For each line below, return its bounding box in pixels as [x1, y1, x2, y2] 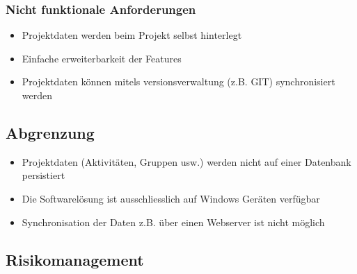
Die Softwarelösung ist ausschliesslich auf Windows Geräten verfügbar [22, 191, 320, 205]
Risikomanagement [6, 248, 144, 270]
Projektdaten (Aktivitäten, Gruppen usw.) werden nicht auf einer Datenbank [22, 154, 351, 169]
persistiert [22, 168, 65, 182]
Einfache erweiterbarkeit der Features [22, 51, 182, 65]
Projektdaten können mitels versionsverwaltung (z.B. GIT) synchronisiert [22, 74, 335, 89]
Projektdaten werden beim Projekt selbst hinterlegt [22, 28, 242, 42]
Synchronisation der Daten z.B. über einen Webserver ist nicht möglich [22, 214, 325, 229]
